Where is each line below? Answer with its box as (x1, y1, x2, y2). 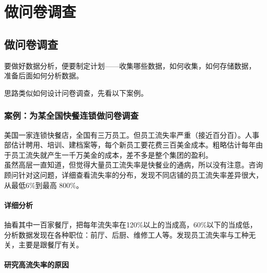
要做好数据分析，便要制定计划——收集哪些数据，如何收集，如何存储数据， (4, 60, 256, 71)
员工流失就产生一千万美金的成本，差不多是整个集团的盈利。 (11, 149, 213, 160)
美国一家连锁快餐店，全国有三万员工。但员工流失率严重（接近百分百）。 (4, 129, 245, 140)
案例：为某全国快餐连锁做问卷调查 (4, 109, 139, 122)
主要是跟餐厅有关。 (18, 239, 83, 250)
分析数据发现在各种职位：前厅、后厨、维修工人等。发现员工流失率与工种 (4, 229, 249, 240)
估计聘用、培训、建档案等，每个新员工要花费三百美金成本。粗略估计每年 (11, 139, 256, 150)
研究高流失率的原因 (4, 259, 69, 270)
